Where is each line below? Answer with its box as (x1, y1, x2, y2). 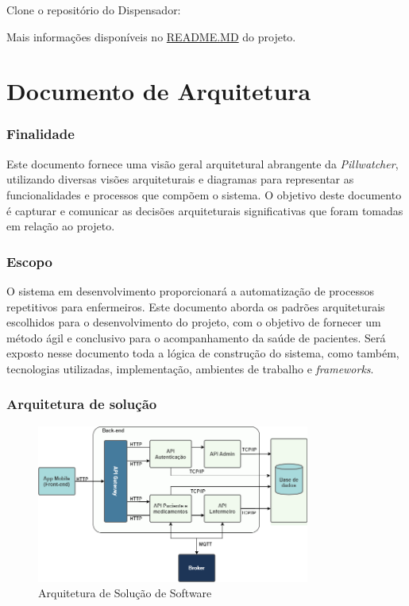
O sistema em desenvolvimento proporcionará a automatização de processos (6, 282, 374, 299)
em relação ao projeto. (6, 218, 115, 234)
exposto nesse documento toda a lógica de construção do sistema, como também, (6, 345, 399, 361)
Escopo (6, 251, 52, 271)
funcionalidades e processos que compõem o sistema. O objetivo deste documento (6, 186, 402, 203)
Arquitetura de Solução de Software (38, 585, 212, 601)
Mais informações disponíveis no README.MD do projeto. (6, 28, 296, 44)
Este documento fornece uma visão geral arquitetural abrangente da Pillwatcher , (6, 155, 399, 172)
